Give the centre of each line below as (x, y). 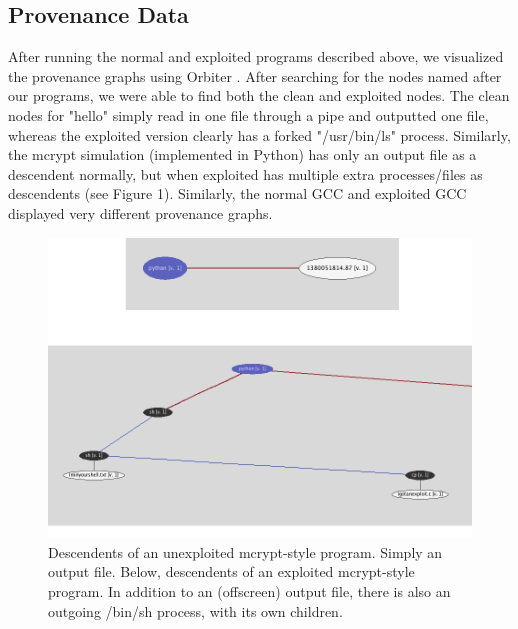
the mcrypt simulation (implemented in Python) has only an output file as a (242, 154)
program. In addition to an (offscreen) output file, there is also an (249, 590)
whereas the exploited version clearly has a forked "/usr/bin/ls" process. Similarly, (259, 134)
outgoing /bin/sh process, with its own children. (195, 610)
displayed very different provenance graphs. (140, 212)
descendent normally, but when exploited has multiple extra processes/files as (245, 173)
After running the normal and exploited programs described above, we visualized (256, 56)
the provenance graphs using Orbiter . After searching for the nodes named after (255, 75)
